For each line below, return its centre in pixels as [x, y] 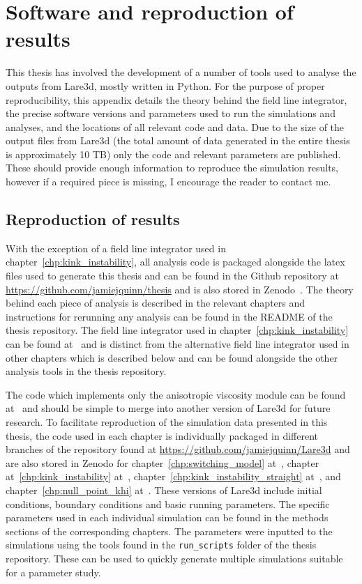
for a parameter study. [53, 572]
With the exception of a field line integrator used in [116, 248]
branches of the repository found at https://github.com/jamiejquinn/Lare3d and [178, 449]
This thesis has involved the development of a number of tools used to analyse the [181, 72]
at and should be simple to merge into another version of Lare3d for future [168, 408]
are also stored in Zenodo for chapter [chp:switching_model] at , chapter [163, 462]
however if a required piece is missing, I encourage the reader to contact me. [168, 182]
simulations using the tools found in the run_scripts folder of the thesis [161, 545]
